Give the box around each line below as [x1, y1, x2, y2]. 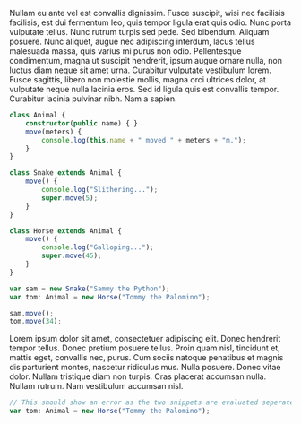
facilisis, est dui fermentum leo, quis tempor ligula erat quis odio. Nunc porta [9, 17, 292, 28]
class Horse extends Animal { [9, 226, 123, 236]
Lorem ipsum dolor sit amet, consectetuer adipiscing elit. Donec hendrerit [9, 333, 281, 344]
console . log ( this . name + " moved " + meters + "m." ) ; [41, 135, 246, 144]
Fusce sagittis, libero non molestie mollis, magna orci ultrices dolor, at [9, 74, 267, 84]
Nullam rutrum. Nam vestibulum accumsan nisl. [9, 381, 184, 392]
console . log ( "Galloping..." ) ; [41, 243, 154, 252]
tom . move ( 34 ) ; [9, 317, 63, 326]
